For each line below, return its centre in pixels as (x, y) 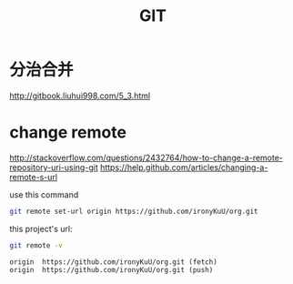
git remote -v (36, 245)
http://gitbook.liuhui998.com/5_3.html (80, 96)
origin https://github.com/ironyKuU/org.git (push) (111, 269)
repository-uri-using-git (54, 167)
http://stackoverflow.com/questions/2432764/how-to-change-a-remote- (146, 157)
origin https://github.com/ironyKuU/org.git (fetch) (114, 262)
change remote (68, 132)
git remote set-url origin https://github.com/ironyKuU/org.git (134, 211)
